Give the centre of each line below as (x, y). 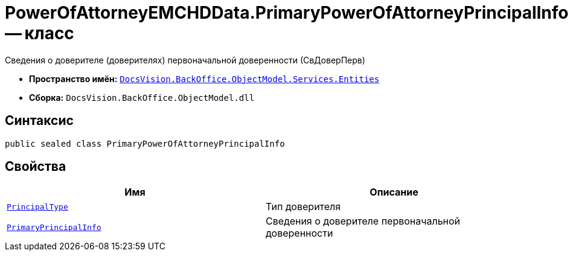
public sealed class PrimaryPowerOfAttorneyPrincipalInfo (145, 143)
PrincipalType (37, 206)
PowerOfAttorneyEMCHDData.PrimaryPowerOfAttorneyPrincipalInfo (287, 13)
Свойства (36, 167)
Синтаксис (39, 121)
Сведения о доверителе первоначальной (363, 221)
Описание (394, 192)
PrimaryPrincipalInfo (54, 227)
